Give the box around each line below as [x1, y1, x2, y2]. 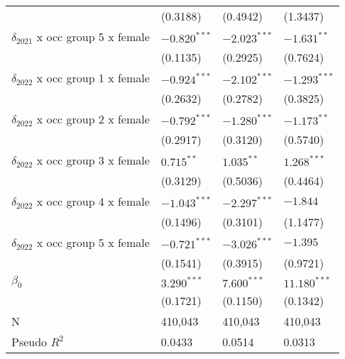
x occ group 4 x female [36, 193, 150, 209]
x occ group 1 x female [36, 70, 150, 86]
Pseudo [11, 333, 48, 350]
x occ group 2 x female [36, 111, 150, 127]
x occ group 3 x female [36, 152, 150, 168]
